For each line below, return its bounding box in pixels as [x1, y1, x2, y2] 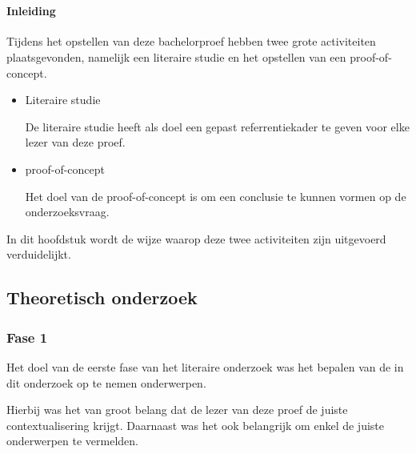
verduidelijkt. [6, 246, 71, 263]
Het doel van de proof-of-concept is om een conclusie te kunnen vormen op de [25, 187, 406, 204]
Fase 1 [6, 327, 48, 347]
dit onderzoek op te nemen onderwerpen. [6, 374, 206, 391]
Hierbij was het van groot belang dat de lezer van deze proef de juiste [6, 401, 348, 418]
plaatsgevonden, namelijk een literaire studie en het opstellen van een [6, 48, 346, 65]
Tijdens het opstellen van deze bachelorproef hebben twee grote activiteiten [6, 33, 376, 50]
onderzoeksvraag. [25, 203, 110, 220]
